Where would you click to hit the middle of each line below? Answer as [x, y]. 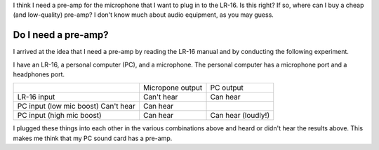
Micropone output [173, 88]
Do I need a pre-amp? [61, 35]
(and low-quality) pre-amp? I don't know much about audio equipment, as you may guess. [143, 15]
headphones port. [39, 74]
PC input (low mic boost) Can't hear [77, 107]
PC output [227, 88]
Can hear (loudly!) [240, 116]
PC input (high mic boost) [59, 116]
